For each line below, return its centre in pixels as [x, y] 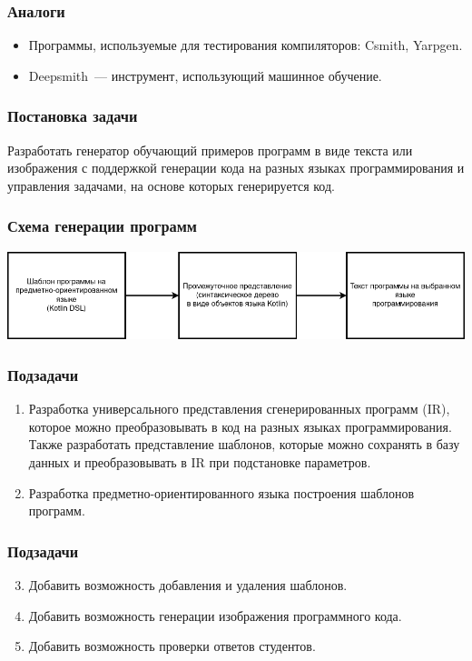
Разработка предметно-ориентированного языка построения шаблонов [221, 492]
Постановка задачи [73, 116]
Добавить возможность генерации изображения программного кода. [215, 615]
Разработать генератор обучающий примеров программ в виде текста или [210, 150]
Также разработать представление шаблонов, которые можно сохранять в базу [244, 444]
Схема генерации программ [103, 226]
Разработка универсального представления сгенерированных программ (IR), [239, 409]
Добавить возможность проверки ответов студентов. [172, 646]
